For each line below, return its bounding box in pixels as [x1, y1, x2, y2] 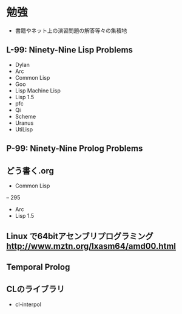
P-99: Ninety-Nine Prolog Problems [6, 144, 143, 154]
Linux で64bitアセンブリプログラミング [6, 231, 153, 242]
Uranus [15, 119, 34, 127]
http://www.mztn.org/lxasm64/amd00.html [6, 241, 176, 251]
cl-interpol [15, 301, 41, 308]
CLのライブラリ [6, 284, 65, 295]
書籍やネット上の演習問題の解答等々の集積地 [15, 27, 127, 34]
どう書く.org [6, 166, 55, 176]
